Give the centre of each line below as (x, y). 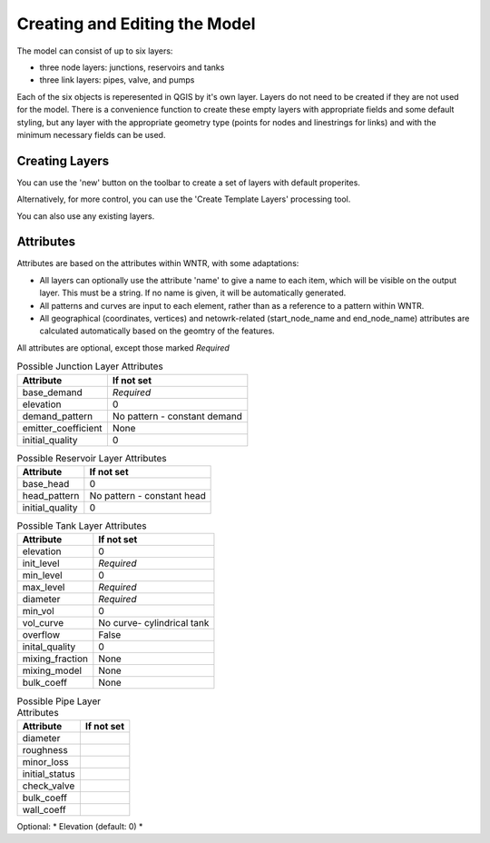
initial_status (49, 774)
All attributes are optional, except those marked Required (123, 347)
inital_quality (49, 647)
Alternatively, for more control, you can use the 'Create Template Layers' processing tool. (184, 199)
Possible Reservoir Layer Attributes (92, 458)
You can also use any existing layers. (86, 216)
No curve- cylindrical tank (154, 623)
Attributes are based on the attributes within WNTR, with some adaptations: (158, 263)
